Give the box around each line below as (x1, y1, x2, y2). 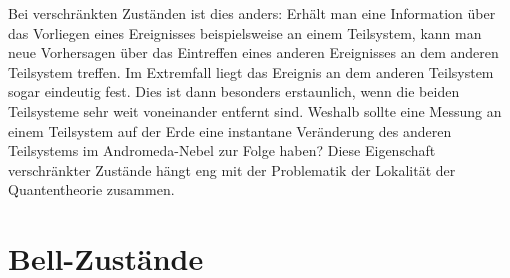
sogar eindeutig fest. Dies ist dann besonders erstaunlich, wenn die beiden (8, 81, 460, 102)
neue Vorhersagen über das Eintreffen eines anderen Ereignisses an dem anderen (8, 42, 499, 63)
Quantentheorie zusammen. (8, 179, 175, 200)
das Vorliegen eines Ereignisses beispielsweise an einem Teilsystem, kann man (8, 22, 482, 43)
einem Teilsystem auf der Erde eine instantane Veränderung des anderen (8, 120, 452, 141)
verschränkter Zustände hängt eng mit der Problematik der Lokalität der (8, 159, 456, 180)
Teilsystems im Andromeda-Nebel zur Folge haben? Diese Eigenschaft (8, 140, 436, 161)
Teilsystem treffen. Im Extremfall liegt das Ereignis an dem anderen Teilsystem (8, 61, 494, 82)
